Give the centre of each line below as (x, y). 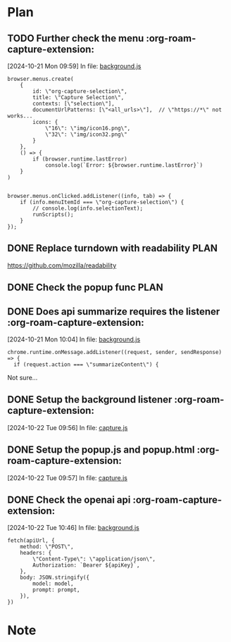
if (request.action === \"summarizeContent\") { (86, 365)
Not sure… (23, 378)
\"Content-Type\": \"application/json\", (94, 559)
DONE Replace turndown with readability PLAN (113, 248)
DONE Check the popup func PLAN (85, 288)
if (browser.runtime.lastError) (80, 159)
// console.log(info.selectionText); (88, 208)
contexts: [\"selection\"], (74, 103)
